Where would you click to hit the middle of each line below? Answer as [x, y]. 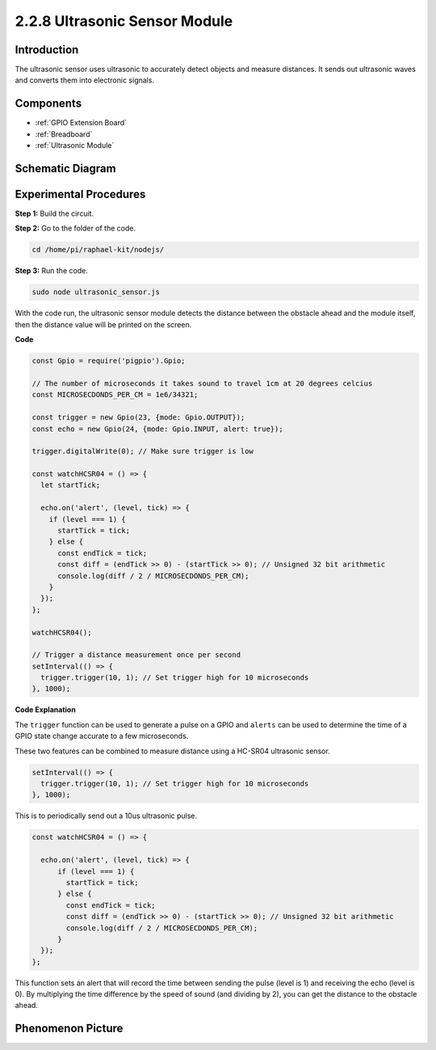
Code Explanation [45, 710]
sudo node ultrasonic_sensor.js [96, 292]
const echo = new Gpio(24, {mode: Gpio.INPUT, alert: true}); [157, 429]
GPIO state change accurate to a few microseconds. [102, 736]
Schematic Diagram [65, 169]
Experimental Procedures [80, 194]
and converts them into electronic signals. [85, 80]
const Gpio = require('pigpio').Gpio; [109, 361]
